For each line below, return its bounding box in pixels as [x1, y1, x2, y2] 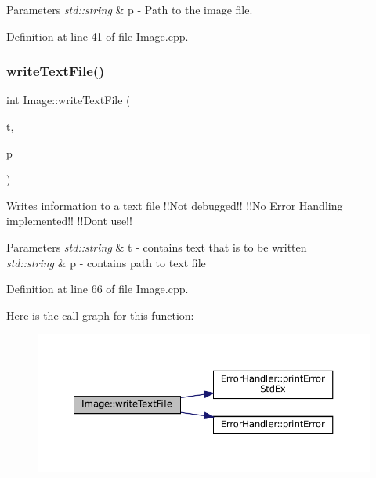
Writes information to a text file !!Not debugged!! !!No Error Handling [6, 197, 343, 213]
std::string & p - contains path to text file [6, 254, 206, 270]
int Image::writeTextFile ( [6, 92, 131, 108]
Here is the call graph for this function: [6, 306, 194, 323]
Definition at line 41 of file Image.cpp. [6, 27, 189, 44]
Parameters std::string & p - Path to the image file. [6, 2, 253, 17]
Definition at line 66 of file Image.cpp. [6, 281, 189, 297]
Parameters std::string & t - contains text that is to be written [6, 238, 307, 255]
